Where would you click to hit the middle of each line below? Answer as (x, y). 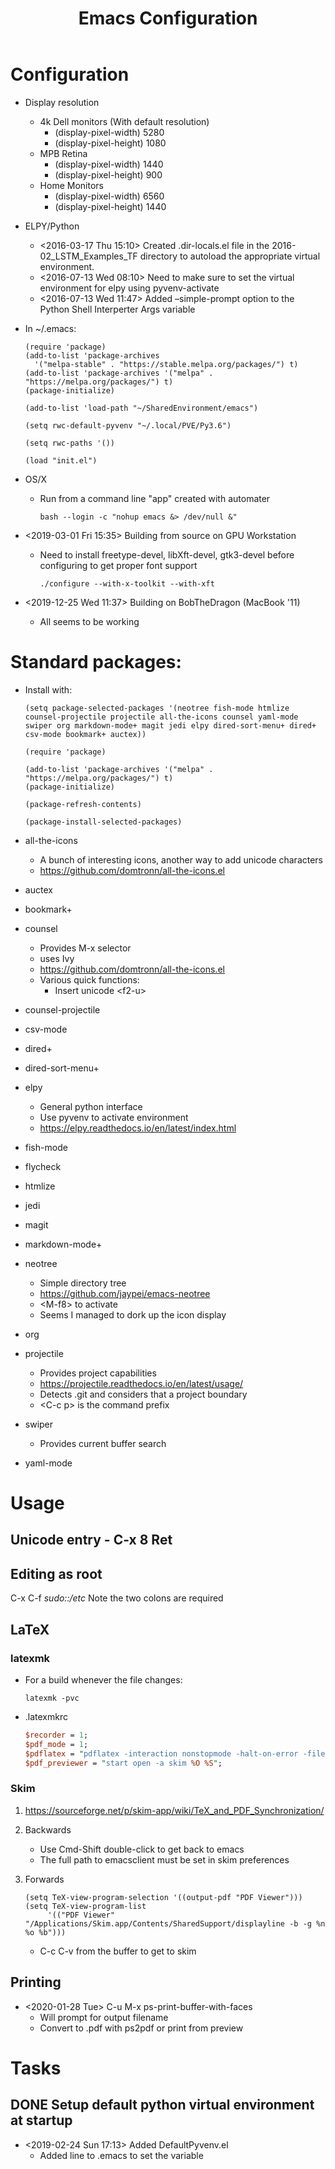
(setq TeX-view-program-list (85, 1906)
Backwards (48, 1829)
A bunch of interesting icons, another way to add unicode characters (181, 859)
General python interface (91, 1106)
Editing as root (56, 1573)
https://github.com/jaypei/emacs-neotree (125, 1293)
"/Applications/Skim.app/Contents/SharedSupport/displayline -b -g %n (175, 1923)
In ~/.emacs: (50, 328)
